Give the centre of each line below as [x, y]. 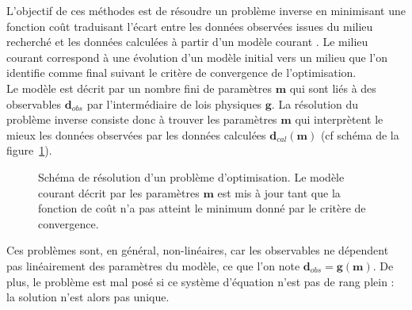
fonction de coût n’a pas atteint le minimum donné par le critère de [202, 208]
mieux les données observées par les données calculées [136, 134]
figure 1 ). [29, 150]
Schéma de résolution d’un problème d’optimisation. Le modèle [191, 176]
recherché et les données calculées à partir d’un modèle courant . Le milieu [187, 42]
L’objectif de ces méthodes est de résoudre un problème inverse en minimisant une [206, 10]
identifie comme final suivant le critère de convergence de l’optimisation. [181, 73]
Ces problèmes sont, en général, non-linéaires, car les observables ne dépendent [198, 250]
